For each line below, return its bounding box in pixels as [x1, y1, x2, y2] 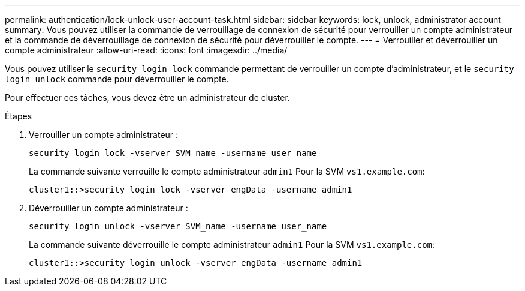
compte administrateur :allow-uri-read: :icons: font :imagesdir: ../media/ [5, 45, 288, 55]
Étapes [5, 111, 32, 121]
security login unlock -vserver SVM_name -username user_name [29, 221, 327, 231]
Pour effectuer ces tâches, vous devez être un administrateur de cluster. [5, 92, 290, 103]
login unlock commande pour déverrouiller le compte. [5, 74, 229, 84]
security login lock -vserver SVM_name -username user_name [29, 148, 317, 158]
